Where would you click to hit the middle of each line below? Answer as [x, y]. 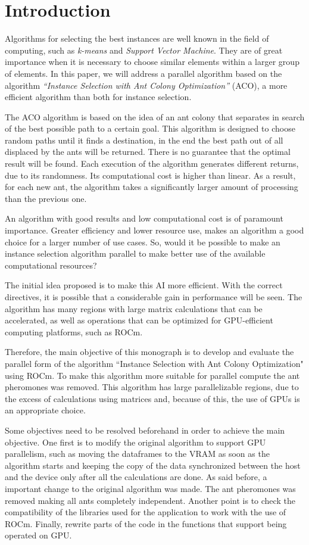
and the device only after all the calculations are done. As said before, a [136, 477]
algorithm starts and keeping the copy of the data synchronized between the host [153, 465]
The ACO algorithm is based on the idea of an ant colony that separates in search [155, 116]
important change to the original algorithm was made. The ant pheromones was [150, 488]
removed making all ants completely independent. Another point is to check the [150, 500]
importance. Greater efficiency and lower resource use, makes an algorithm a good [154, 230]
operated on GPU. [38, 535]
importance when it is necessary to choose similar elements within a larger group [152, 62]
